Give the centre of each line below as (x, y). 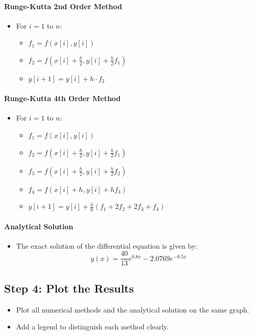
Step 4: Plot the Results (69, 288)
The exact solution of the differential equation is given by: (107, 245)
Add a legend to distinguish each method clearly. (92, 327)
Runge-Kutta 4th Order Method (62, 98)
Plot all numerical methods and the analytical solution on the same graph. (133, 309)
